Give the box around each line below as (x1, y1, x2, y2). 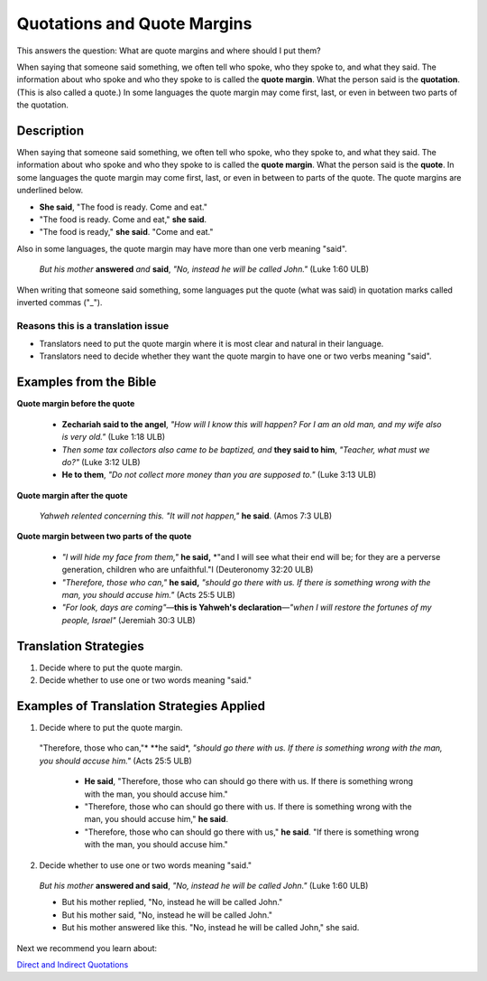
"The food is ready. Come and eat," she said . (39, 213, 207, 225)
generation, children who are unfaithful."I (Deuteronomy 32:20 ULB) (61, 565, 314, 575)
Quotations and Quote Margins (16, 14, 253, 33)
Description (16, 123, 85, 138)
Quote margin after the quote (16, 490, 128, 500)
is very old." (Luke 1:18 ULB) (61, 432, 166, 443)
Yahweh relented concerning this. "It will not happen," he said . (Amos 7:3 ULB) (39, 510, 333, 521)
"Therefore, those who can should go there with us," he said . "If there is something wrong (84, 827, 419, 837)
